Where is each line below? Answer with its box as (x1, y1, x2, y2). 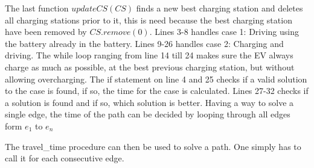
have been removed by (5, 25, 87, 38)
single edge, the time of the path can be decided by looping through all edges (5, 108, 290, 120)
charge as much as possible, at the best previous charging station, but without (5, 60, 295, 73)
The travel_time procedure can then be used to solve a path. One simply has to (5, 140, 301, 152)
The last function (5, 2, 69, 14)
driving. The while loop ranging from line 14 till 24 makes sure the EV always (5, 49, 293, 61)
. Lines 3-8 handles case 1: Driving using (149, 25, 299, 38)
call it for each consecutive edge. (5, 152, 124, 164)
